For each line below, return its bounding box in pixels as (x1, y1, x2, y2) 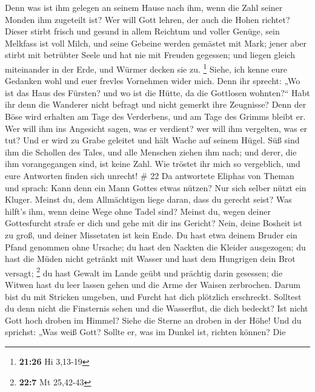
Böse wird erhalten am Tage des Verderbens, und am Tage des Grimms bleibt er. (5, 110, 306, 122)
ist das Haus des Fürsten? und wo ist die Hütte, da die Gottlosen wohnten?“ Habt (5, 86, 310, 99)
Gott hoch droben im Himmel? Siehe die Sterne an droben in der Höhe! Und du (5, 313, 302, 326)
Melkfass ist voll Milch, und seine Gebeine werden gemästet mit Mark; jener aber (5, 36, 307, 49)
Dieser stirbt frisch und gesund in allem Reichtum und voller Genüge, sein (5, 25, 280, 38)
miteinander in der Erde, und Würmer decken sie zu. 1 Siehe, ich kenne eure (5, 60, 288, 75)
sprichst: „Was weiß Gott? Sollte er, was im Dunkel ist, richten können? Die (5, 325, 286, 338)
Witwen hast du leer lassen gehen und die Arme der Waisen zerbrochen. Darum (5, 278, 300, 290)
